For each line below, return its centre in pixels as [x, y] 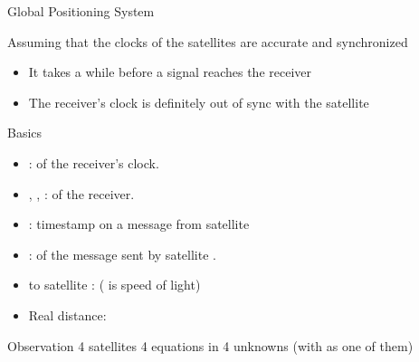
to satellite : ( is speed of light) [114, 285]
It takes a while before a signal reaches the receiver [170, 72]
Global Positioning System [81, 11]
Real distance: [67, 314]
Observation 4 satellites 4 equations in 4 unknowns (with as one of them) [210, 345]
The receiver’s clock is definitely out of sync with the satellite [199, 102]
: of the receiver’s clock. [94, 162]
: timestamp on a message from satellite [139, 224]
